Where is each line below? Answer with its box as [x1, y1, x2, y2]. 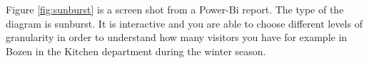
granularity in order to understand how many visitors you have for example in [6, 30, 348, 45]
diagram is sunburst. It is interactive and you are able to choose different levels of [6, 16, 363, 30]
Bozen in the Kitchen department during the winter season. [6, 43, 266, 58]
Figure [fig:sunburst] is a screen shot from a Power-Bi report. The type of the [6, 2, 344, 16]
